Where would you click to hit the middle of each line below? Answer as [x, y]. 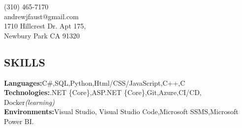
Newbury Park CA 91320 [42, 35]
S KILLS [25, 62]
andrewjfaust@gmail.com [41, 16]
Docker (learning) [29, 102]
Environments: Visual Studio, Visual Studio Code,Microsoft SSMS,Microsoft [121, 112]
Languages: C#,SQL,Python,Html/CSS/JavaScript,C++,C [95, 82]
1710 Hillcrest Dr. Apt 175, [45, 26]
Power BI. [19, 121]
